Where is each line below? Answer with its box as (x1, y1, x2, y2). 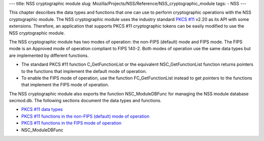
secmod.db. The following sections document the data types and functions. (9, 98, 162, 104)
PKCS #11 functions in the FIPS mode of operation (21, 120, 122, 126)
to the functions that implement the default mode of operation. (21, 68, 147, 74)
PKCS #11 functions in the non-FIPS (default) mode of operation (21, 113, 150, 119)
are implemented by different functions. (9, 53, 89, 58)
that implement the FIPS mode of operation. (21, 82, 110, 88)
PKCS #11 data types (21, 106, 63, 112)
